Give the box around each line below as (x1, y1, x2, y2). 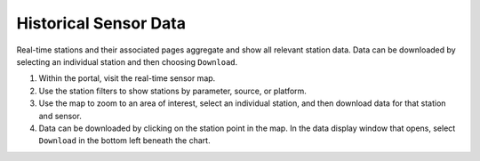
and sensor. (38, 110, 82, 121)
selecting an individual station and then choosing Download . (16, 56, 238, 67)
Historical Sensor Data (16, 13, 187, 33)
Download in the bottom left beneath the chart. (38, 135, 211, 146)
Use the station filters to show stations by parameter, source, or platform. (38, 85, 307, 96)
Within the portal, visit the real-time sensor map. (38, 73, 216, 84)
